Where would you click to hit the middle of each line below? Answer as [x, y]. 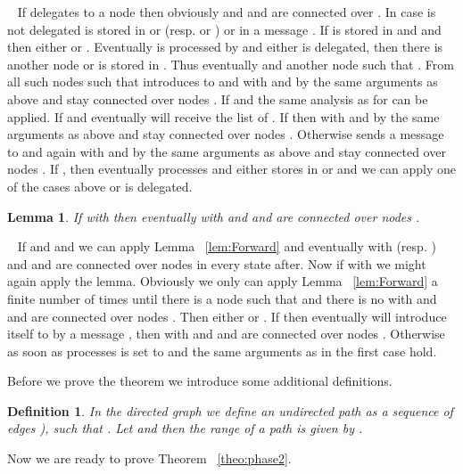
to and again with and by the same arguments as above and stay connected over [227, 151]
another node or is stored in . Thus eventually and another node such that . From [231, 64]
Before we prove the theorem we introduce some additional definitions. [200, 381]
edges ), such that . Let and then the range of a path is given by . [185, 428]
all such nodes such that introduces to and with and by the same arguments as [223, 82]
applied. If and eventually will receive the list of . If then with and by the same [223, 116]
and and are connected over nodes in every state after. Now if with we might [217, 263]
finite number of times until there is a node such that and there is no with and [222, 298]
